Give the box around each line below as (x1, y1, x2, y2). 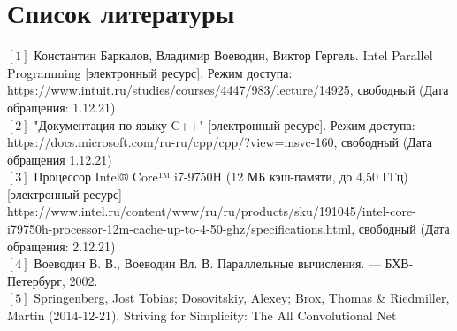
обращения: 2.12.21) (7, 236, 116, 255)
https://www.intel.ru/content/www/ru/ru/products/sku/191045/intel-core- (7, 202, 416, 220)
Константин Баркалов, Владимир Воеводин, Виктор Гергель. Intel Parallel (34, 46, 433, 65)
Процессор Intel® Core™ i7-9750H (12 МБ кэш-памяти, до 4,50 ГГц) (34, 167, 408, 186)
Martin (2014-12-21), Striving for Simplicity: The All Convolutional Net (7, 306, 397, 325)
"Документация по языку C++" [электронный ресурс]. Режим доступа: (34, 115, 415, 134)
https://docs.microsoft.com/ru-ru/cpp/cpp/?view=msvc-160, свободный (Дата (7, 133, 433, 151)
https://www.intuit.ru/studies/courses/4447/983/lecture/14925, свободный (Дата (7, 81, 449, 99)
